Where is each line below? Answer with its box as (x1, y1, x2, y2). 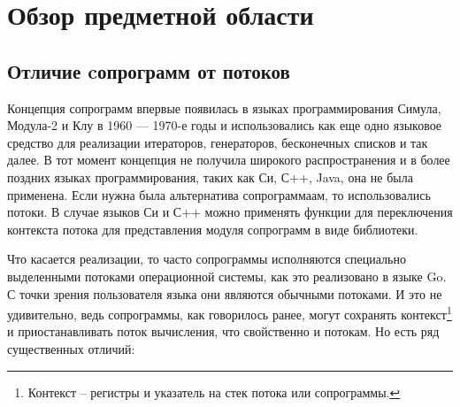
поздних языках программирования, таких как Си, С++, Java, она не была (7, 167, 413, 186)
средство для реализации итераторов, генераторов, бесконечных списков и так (7, 133, 428, 151)
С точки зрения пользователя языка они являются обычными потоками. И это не (7, 284, 442, 303)
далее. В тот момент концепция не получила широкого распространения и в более (7, 150, 450, 169)
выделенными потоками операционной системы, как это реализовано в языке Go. (7, 266, 447, 285)
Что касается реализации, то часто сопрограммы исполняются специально (7, 250, 406, 268)
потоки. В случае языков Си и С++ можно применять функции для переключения (7, 203, 453, 221)
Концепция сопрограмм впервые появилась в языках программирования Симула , (7, 98, 441, 117)
